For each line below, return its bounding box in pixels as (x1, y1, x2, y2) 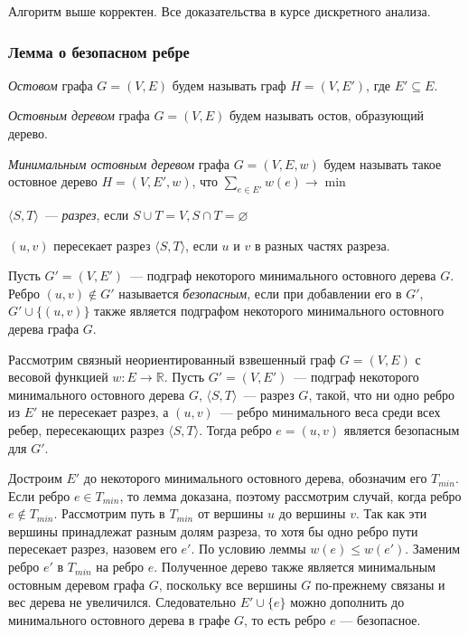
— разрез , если (44, 204, 129, 223)
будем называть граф (172, 75, 286, 94)
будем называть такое (323, 154, 442, 173)
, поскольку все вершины (158, 574, 297, 593)
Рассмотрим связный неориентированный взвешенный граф (8, 349, 336, 368)
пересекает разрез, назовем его (8, 539, 177, 558)
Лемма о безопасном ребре (8, 40, 190, 62)
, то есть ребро (244, 610, 326, 629)
